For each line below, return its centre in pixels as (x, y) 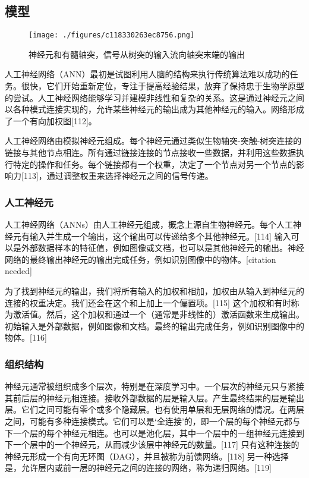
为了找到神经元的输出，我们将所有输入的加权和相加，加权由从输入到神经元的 (154, 290)
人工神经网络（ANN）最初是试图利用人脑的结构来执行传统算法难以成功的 (147, 74)
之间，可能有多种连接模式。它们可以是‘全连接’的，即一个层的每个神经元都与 (153, 421)
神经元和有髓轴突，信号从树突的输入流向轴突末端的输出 (137, 54)
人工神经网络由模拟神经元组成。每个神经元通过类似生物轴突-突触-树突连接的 (153, 141)
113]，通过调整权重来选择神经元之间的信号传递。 (118, 176)
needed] (18, 271)
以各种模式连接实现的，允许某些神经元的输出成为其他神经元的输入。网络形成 (154, 109)
